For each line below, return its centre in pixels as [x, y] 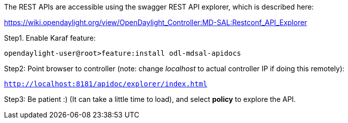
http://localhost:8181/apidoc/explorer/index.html [106, 84]
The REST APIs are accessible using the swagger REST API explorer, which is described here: [159, 7]
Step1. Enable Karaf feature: [50, 38]
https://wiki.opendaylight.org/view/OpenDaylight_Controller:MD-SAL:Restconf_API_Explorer [156, 22]
